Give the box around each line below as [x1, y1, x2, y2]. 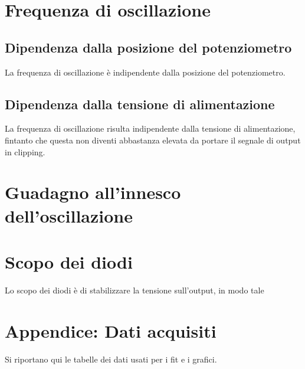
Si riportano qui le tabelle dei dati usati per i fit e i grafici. [5, 352, 217, 365]
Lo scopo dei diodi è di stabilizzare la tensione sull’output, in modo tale [5, 283, 264, 296]
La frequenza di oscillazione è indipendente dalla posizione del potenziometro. [5, 66, 286, 78]
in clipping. [5, 145, 45, 158]
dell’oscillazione [5, 203, 133, 227]
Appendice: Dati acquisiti [5, 318, 217, 342]
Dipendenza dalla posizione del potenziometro [5, 38, 292, 56]
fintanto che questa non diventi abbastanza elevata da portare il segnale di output [5, 133, 301, 146]
